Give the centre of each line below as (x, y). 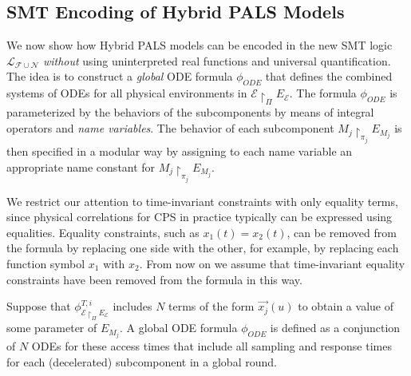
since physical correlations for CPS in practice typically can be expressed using (200, 217)
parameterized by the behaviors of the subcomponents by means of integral (190, 112)
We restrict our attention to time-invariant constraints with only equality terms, (202, 201)
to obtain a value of (346, 306)
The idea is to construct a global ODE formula (120, 76)
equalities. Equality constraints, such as (103, 232)
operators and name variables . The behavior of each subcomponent (170, 128)
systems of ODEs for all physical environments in (127, 93)
